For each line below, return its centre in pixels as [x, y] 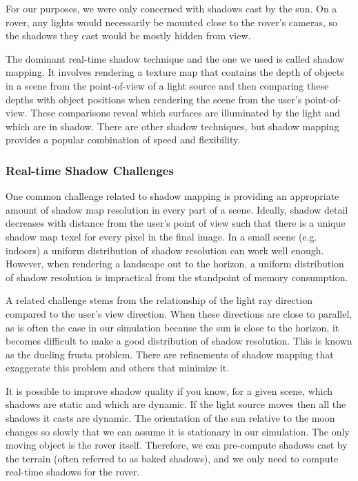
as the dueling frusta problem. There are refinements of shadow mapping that [170, 354]
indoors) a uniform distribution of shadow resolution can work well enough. [165, 250]
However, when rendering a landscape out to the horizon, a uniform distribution [175, 264]
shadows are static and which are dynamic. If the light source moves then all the [176, 404]
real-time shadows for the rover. [73, 472]
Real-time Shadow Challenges [90, 170]
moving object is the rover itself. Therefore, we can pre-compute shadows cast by [177, 445]
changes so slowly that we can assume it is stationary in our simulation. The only [178, 431]
